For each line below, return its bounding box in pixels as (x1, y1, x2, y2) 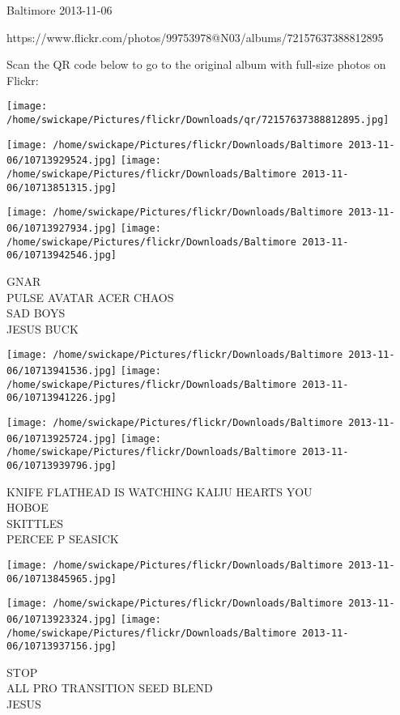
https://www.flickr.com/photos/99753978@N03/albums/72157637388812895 (6, 28, 384, 45)
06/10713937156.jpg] (6, 641, 117, 653)
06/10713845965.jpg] (6, 572, 117, 585)
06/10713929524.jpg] (6, 155, 117, 167)
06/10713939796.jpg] (6, 459, 117, 471)
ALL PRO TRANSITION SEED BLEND (6, 679, 213, 696)
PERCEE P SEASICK (6, 530, 119, 547)
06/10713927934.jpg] (6, 222, 117, 234)
